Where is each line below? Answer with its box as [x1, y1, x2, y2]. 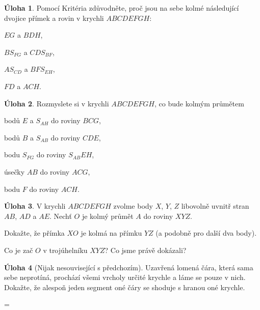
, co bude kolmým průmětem [154, 98, 244, 108]
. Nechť [49, 210, 72, 221]
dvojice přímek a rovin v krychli [4, 12, 104, 23]
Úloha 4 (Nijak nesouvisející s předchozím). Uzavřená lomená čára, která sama [4, 262, 253, 272]
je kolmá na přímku [81, 228, 142, 238]
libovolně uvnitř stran [181, 201, 249, 211]
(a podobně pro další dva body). [155, 228, 257, 238]
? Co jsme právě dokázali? [105, 244, 187, 255]
